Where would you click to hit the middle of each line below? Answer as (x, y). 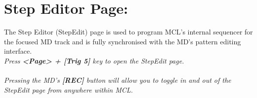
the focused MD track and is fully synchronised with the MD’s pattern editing (123, 41)
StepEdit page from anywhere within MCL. (68, 89)
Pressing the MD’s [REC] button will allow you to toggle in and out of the (118, 80)
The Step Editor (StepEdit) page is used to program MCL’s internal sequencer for (128, 32)
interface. (18, 51)
